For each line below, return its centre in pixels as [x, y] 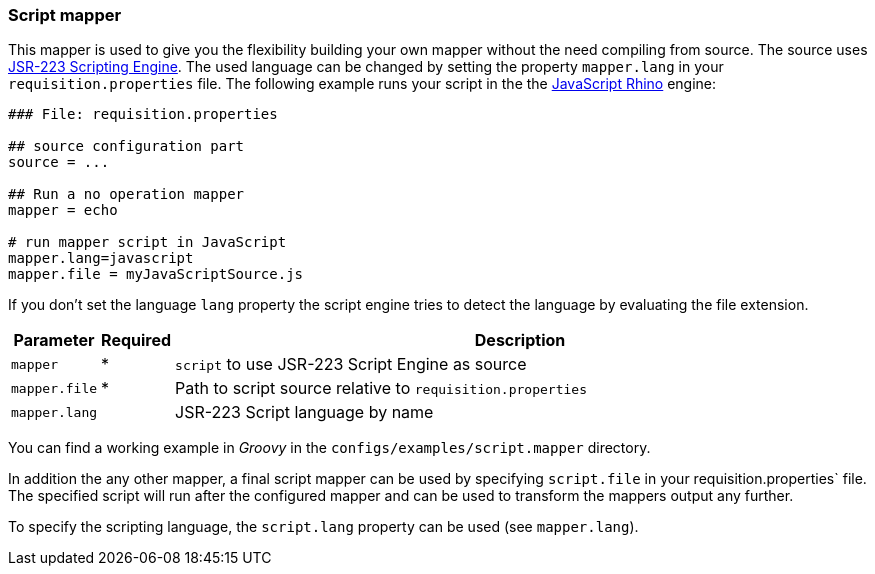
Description [520, 340]
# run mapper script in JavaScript [147, 242]
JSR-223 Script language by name [304, 412]
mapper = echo [63, 210]
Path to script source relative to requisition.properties [381, 388]
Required [136, 340]
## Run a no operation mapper [126, 194]
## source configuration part [126, 146]
